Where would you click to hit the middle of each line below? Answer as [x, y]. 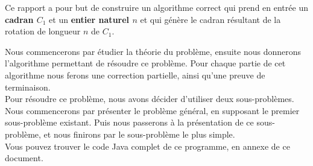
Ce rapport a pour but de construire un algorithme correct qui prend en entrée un [156, 7]
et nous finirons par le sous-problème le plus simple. [139, 134]
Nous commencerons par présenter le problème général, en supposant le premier [152, 110]
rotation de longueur [43, 31]
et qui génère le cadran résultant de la [210, 19]
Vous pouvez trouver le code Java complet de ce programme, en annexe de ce [147, 146]
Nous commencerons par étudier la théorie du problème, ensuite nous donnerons [153, 51]
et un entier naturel [89, 19]
